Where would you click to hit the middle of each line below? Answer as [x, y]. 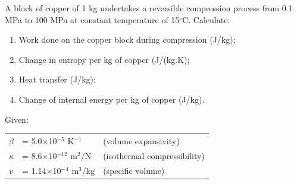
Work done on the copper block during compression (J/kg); [127, 39]
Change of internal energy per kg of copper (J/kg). [112, 99]
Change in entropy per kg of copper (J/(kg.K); [104, 59]
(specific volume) [134, 170]
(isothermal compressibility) [154, 155]
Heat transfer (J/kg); [57, 79]
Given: [17, 119]
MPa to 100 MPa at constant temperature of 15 [92, 19]
